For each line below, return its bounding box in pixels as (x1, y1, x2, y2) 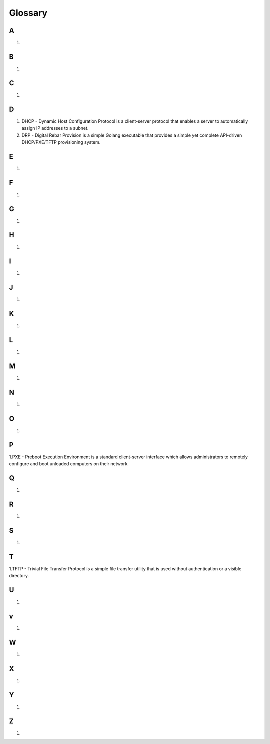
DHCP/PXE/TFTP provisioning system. (21, 139, 101, 145)
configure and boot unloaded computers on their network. (9, 461, 129, 467)
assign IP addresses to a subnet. (21, 125, 89, 131)
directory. (9, 573, 29, 579)
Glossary (9, 7, 48, 18)
